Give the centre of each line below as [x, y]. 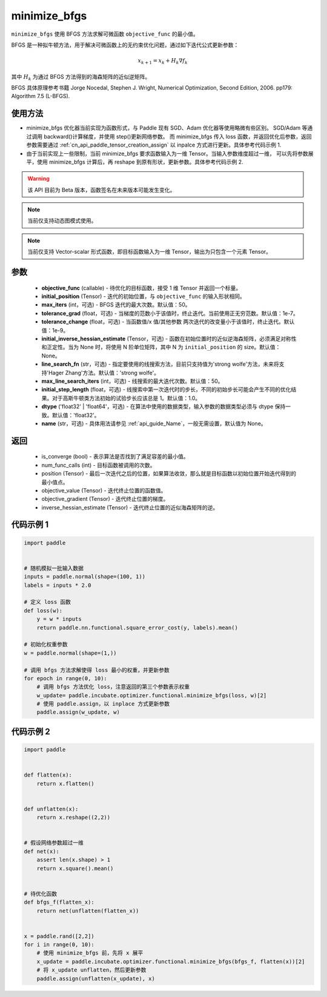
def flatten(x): [48, 775]
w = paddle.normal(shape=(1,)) [71, 653]
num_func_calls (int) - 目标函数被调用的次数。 [98, 465]
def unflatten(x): [51, 809]
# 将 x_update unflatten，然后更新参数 [91, 970]
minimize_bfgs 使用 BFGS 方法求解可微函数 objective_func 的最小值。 [105, 34]
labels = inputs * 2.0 [58, 585]
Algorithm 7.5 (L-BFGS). [41, 96]
